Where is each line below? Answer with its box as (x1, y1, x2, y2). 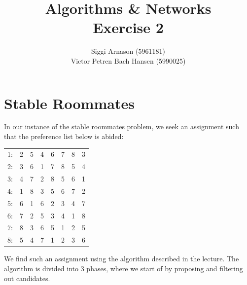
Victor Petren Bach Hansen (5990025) (71, 55, 186, 66)
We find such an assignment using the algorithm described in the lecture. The (4, 253, 239, 264)
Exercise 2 (93, 17, 164, 37)
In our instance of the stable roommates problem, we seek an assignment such (4, 121, 239, 132)
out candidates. (4, 273, 50, 283)
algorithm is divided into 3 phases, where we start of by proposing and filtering (4, 263, 243, 273)
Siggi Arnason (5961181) (91, 46, 165, 56)
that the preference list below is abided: (4, 131, 124, 142)
